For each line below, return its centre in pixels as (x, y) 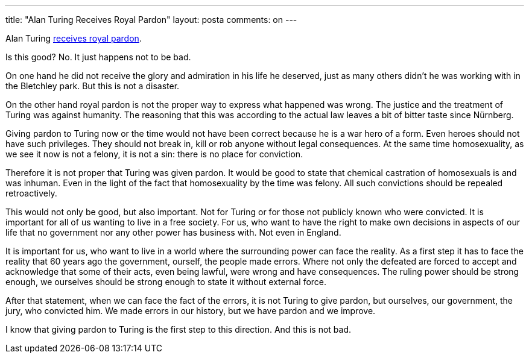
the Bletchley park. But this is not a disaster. (93, 86)
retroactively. (31, 193)
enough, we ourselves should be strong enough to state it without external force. (166, 282)
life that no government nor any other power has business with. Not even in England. (173, 232)
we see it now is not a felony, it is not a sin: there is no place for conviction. (154, 154)
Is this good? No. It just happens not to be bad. (98, 57)
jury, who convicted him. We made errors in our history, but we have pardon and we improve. (191, 311)
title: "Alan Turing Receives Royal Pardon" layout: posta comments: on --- (151, 20)
